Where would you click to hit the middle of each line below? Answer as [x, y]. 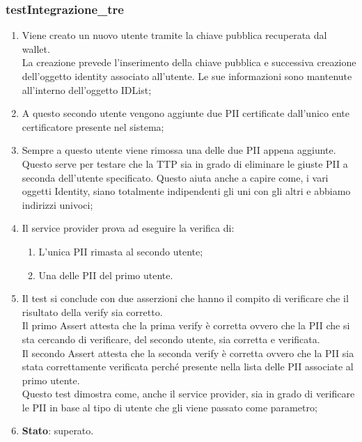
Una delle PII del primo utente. [106, 275]
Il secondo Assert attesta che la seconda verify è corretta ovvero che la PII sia [188, 353]
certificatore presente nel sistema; [93, 126]
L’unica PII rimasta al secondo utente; [121, 251]
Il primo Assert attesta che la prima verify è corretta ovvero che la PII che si [186, 325]
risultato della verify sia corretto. [92, 311]
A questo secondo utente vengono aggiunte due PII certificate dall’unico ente [186, 113]
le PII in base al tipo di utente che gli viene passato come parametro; [170, 407]
